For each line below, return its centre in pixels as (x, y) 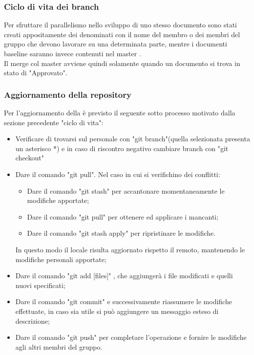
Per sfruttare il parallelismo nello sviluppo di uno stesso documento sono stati (120, 25)
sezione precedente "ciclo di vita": (54, 122)
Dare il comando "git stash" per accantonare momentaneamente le (126, 190)
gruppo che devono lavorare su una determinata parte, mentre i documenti (116, 44)
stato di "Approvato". (36, 73)
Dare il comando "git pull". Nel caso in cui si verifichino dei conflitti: (118, 174)
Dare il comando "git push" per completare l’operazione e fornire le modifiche (131, 337)
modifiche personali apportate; (61, 259)
